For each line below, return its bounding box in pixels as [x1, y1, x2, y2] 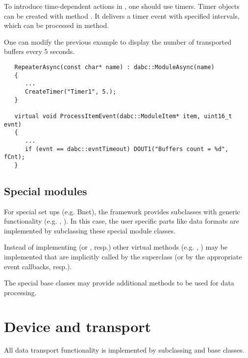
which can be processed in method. [4, 20, 109, 30]
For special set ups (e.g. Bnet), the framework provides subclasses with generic [4, 206, 240, 216]
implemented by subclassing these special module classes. [4, 225, 175, 235]
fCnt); [4, 153, 25, 161]
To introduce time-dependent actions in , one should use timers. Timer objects [4, 1, 240, 11]
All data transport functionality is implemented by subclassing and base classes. [4, 344, 245, 355]
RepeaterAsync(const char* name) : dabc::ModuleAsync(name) [14, 63, 215, 71]
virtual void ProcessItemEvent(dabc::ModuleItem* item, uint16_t [14, 112, 232, 120]
